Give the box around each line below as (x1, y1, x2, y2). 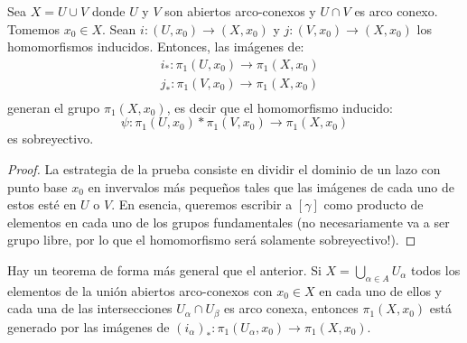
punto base (7, 177, 68, 196)
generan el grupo (7, 97, 100, 116)
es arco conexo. (354, 2, 438, 20)
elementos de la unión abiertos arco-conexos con (7, 281, 273, 300)
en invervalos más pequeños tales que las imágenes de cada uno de (88, 177, 454, 196)
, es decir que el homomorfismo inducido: (166, 97, 393, 116)
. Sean (102, 19, 136, 38)
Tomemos (7, 19, 61, 38)
